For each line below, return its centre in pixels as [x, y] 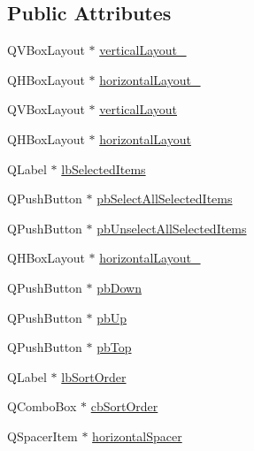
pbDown [119, 287]
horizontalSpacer [137, 436]
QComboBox [42, 406]
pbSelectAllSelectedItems [165, 199]
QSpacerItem [42, 436]
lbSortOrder [94, 376]
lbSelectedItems [104, 168]
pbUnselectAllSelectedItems [172, 228]
